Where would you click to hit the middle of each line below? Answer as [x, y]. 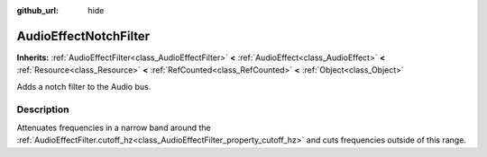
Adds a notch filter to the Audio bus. [84, 86]
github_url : [37, 10]
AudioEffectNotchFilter [83, 36]
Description [43, 109]
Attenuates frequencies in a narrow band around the [114, 127]
